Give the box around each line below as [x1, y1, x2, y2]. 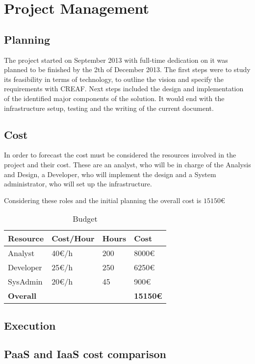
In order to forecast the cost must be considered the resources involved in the [4, 150, 236, 160]
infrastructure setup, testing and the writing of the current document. [4, 103, 214, 113]
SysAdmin [8, 276, 43, 287]
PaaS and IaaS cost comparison [4, 346, 167, 362]
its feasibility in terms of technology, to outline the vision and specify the [4, 74, 224, 84]
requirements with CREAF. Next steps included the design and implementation [4, 83, 244, 94]
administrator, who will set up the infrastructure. [4, 179, 152, 189]
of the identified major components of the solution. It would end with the [4, 93, 225, 103]
